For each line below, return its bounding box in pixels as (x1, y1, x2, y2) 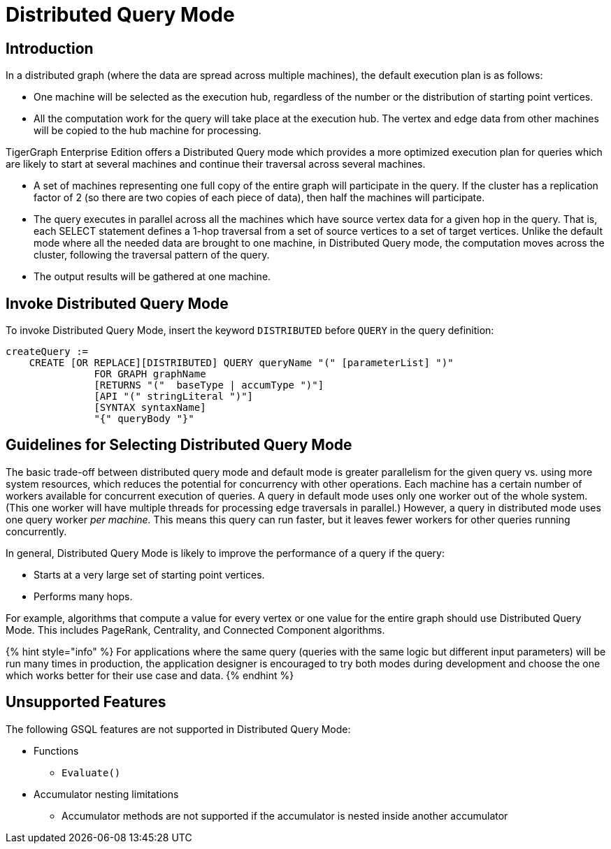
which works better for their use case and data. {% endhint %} (6, 669, 294, 681)
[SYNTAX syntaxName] (94, 402, 206, 414)
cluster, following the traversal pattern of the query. (34, 249, 270, 261)
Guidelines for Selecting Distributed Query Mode (6, 436, 352, 454)
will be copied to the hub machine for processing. (34, 124, 261, 137)
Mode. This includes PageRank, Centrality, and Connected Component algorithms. (6, 623, 385, 636)
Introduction (6, 39, 94, 57)
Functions (34, 744, 79, 757)
